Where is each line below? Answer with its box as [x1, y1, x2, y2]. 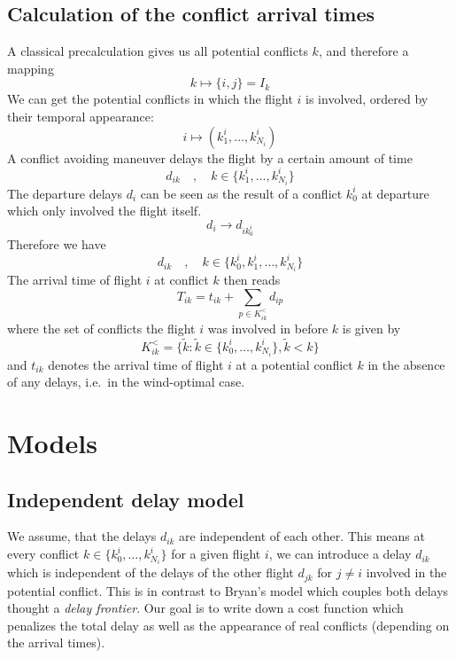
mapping [7, 59, 54, 77]
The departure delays [7, 184, 123, 202]
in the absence [367, 355, 445, 373]
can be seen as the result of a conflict [140, 184, 343, 202]
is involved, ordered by [305, 90, 429, 108]
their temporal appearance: [7, 106, 154, 125]
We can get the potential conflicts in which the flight [7, 90, 293, 108]
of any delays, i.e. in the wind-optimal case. [7, 372, 245, 391]
